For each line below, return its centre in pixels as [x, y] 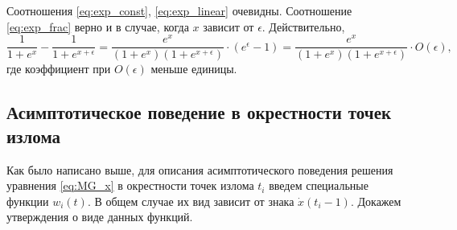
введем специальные [319, 185]
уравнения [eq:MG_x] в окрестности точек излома [130, 185]
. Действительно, [303, 26]
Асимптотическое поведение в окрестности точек [199, 112]
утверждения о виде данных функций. [100, 217]
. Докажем [376, 201]
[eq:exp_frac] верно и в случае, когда [98, 26]
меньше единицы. [194, 69]
